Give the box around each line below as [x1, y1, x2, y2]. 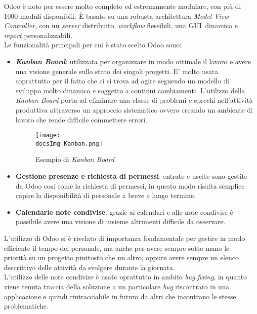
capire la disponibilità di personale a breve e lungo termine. [15, 190, 196, 200]
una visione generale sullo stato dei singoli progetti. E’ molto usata [15, 66, 218, 76]
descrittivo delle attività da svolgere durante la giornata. [4, 262, 175, 272]
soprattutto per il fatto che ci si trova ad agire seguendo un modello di [15, 76, 229, 86]
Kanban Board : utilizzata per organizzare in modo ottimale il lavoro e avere [15, 56, 251, 66]
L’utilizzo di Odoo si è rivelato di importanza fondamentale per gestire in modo [4, 233, 245, 243]
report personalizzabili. [4, 30, 73, 40]
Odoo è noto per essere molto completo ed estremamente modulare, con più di [4, 1, 241, 11]
